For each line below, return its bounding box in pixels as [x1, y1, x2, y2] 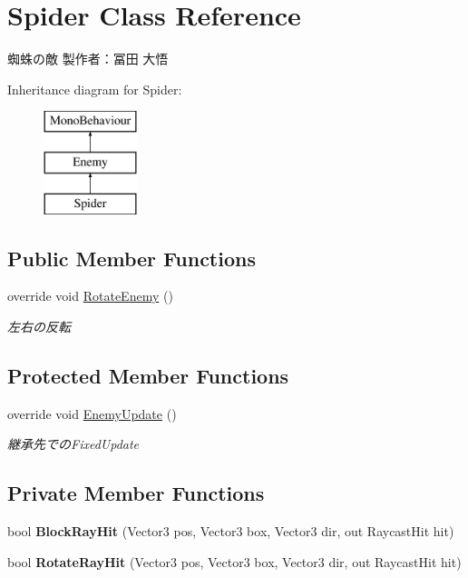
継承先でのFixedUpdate [7, 434, 140, 453]
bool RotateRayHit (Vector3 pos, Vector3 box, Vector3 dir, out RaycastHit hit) [7, 552, 462, 571]
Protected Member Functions [7, 362, 289, 390]
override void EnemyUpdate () [7, 404, 177, 423]
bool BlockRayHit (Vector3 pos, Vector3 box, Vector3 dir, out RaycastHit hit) [7, 522, 454, 541]
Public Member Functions [7, 244, 256, 272]
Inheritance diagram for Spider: [7, 79, 182, 98]
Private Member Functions [7, 479, 265, 507]
